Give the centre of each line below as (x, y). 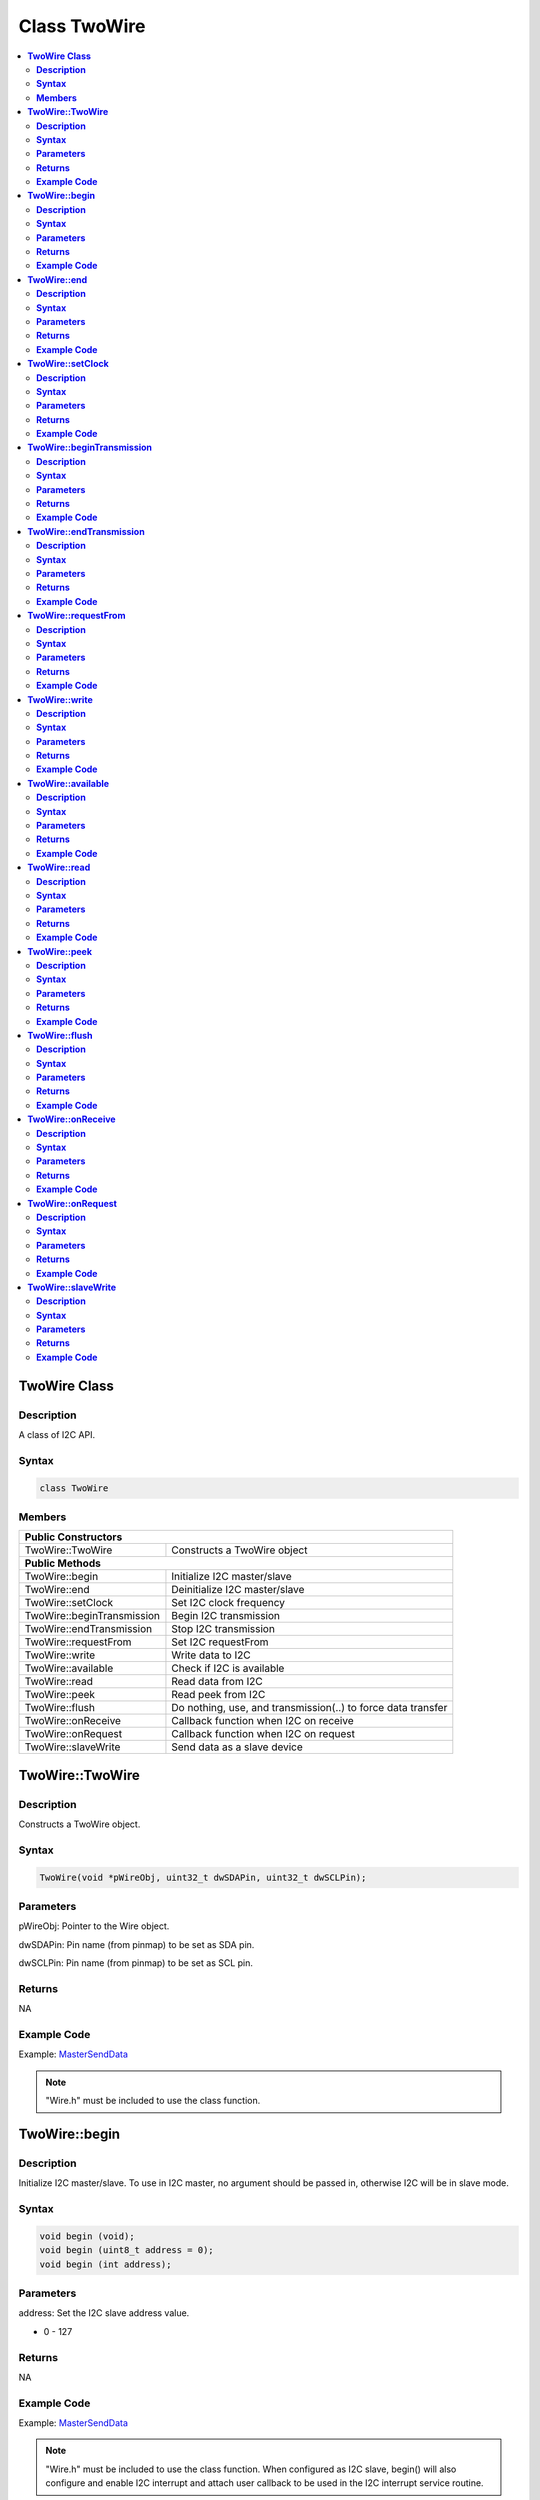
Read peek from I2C (218, 1695)
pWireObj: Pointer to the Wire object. (94, 1926)
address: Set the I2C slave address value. (104, 2313)
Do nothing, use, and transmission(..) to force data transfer (309, 1708)
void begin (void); (87, 2236)
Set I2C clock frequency (228, 1603)
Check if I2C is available (228, 1668)
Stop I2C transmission (223, 1629)
